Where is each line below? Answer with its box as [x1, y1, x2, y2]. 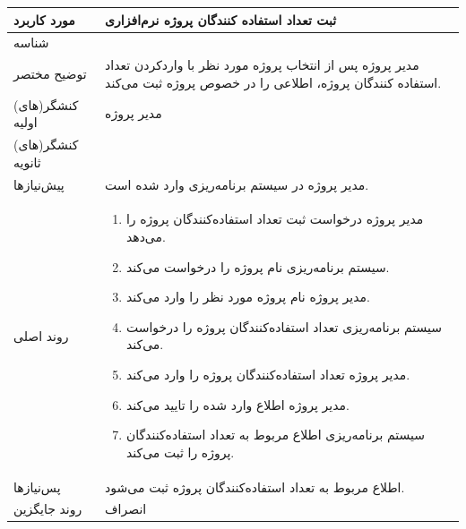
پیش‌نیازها [13, 175, 65, 193]
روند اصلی [13, 326, 69, 345]
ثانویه [13, 152, 41, 171]
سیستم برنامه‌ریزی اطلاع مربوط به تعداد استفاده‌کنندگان [125, 425, 425, 444]
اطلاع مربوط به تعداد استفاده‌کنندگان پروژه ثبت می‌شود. [105, 477, 405, 496]
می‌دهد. [125, 226, 166, 245]
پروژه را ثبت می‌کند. [125, 442, 235, 461]
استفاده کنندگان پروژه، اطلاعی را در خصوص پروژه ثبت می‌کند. [105, 73, 442, 91]
